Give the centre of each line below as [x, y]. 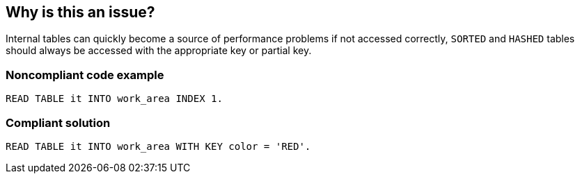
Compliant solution [58, 122]
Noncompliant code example [85, 75]
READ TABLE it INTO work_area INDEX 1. [114, 99]
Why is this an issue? [80, 12]
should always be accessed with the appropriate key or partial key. [159, 51]
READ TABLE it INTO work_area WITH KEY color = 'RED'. [158, 146]
